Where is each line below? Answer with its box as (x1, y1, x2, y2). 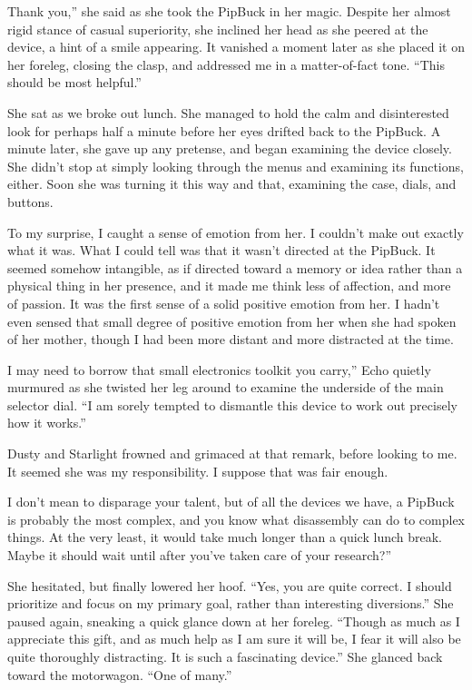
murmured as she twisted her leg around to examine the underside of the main (7, 378, 444, 397)
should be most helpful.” (7, 73, 142, 92)
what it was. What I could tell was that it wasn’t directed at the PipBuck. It (7, 241, 436, 260)
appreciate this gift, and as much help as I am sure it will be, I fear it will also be (7, 629, 461, 648)
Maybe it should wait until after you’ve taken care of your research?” (7, 546, 392, 565)
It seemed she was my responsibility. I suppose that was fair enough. (7, 461, 388, 480)
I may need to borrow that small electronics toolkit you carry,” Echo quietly (7, 360, 431, 379)
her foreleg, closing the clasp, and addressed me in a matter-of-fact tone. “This (7, 54, 445, 74)
